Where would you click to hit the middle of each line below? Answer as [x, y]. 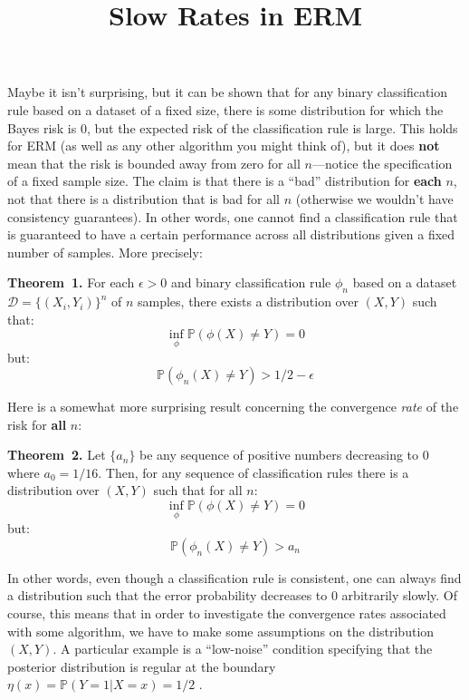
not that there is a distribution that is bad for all [144, 198]
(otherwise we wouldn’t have [374, 198]
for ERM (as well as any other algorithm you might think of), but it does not [224, 146]
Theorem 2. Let [57, 455]
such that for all [198, 490]
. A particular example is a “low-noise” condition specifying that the [243, 649]
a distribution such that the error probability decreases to [167, 595]
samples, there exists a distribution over [248, 301]
